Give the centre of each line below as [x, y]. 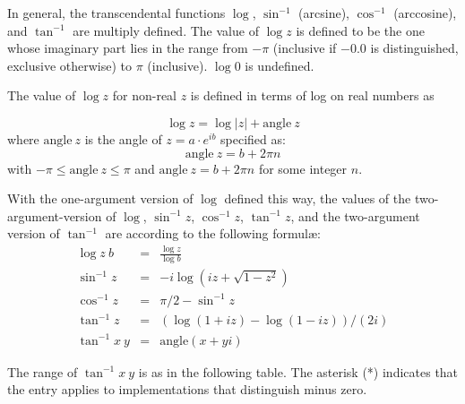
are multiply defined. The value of [166, 30]
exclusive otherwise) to [70, 65]
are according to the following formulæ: [213, 233]
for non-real [144, 95]
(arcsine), [324, 13]
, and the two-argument [355, 215]
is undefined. [280, 65]
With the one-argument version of [100, 198]
